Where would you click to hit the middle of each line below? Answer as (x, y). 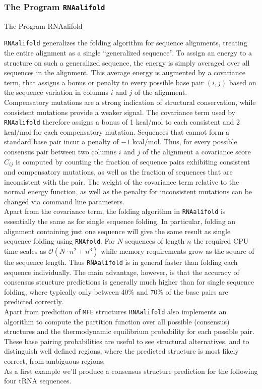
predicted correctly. (34, 301)
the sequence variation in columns (56, 92)
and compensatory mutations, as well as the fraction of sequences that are (118, 172)
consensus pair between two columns (60, 152)
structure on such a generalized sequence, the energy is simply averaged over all (127, 62)
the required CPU (221, 241)
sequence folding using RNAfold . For (60, 241)
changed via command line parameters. (64, 201)
